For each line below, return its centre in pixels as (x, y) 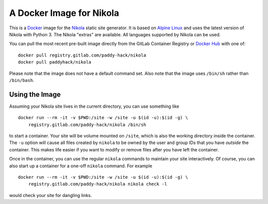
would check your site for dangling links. (51, 195)
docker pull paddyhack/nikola (55, 62)
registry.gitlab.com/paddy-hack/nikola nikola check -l (98, 184)
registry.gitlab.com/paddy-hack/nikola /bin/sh (87, 125)
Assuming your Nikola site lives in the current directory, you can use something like (94, 106)
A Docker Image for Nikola (64, 13)
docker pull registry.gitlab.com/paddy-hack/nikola (82, 55)
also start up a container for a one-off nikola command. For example (81, 166)
